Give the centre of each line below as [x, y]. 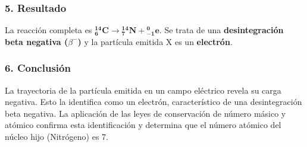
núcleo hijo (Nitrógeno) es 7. [57, 136]
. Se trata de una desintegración [221, 30]
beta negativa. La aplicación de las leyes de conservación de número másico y [145, 113]
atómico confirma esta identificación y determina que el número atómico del [143, 125]
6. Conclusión [38, 68]
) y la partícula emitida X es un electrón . [155, 41]
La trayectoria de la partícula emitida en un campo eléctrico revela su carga [143, 90]
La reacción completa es [48, 30]
